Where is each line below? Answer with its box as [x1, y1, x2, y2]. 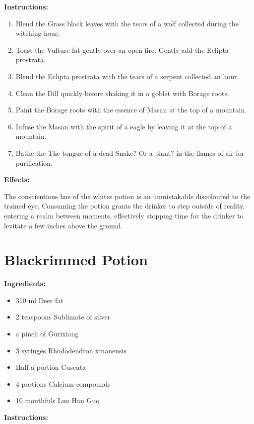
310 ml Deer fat [15, 295, 63, 305]
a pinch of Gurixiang [15, 328, 79, 338]
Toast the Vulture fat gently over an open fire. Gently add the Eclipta [15, 44, 229, 55]
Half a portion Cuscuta [15, 362, 86, 372]
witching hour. [15, 28, 60, 38]
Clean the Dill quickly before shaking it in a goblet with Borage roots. [15, 88, 229, 98]
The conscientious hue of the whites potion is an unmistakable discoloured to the [4, 191, 251, 201]
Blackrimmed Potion [4, 249, 148, 270]
